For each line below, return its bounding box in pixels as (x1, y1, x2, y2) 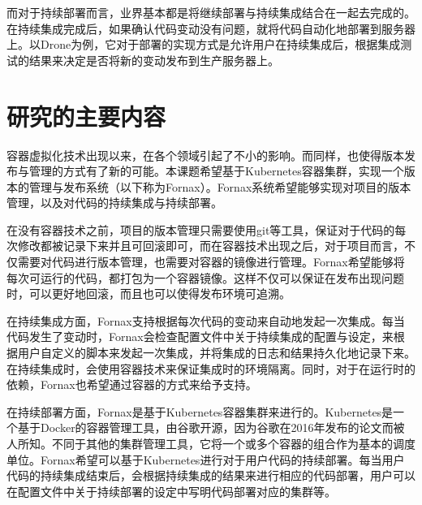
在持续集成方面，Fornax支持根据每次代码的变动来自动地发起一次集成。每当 (6, 312, 405, 329)
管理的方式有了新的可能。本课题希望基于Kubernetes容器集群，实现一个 (28, 162, 404, 179)
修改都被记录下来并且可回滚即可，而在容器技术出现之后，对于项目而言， (17, 237, 404, 254)
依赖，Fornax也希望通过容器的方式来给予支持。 (6, 376, 257, 393)
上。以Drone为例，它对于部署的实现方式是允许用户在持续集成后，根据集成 (6, 36, 401, 53)
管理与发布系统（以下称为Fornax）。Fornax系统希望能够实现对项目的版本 (28, 178, 411, 195)
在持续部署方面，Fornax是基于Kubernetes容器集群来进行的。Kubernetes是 (6, 403, 394, 420)
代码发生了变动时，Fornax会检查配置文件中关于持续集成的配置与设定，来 (6, 328, 394, 345)
